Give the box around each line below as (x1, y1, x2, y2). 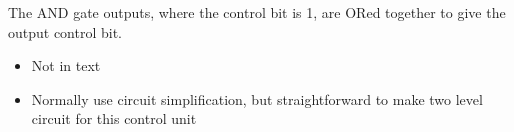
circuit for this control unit (31, 108, 197, 129)
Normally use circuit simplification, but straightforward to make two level (31, 88, 483, 109)
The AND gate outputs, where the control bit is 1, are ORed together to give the (8, 2, 506, 22)
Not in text (31, 55, 101, 76)
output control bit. (8, 21, 123, 42)
